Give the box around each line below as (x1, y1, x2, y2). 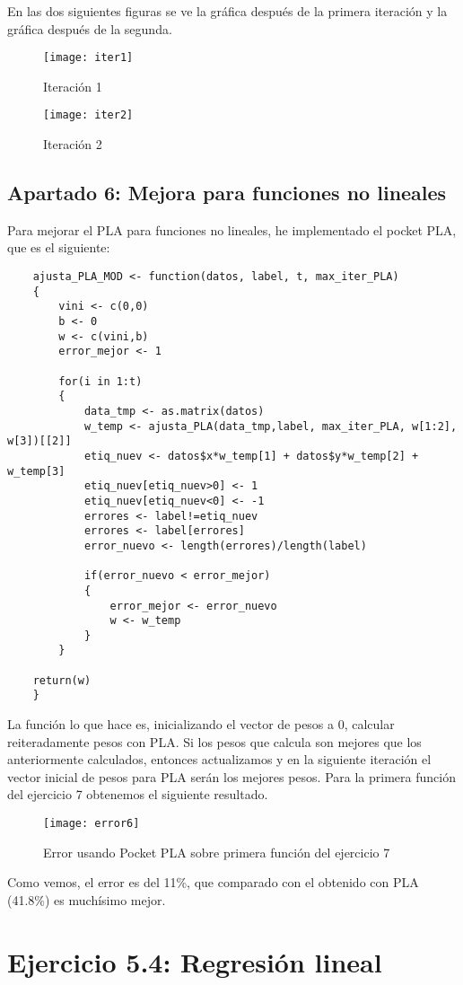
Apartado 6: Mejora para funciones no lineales (7, 179, 447, 207)
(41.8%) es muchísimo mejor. (7, 890, 166, 909)
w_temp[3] (7, 464, 66, 478)
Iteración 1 (43, 76, 102, 95)
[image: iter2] (43, 109, 134, 122)
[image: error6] (43, 817, 140, 831)
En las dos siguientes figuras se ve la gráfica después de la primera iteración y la (7, 2, 448, 20)
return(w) (32, 673, 92, 687)
